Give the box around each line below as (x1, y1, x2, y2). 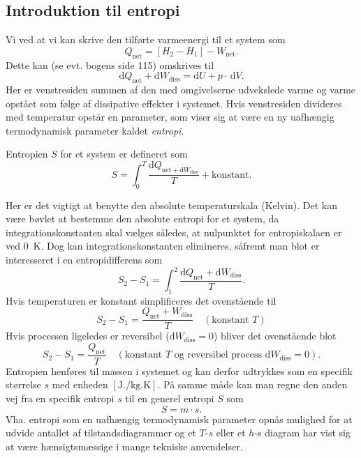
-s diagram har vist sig (254, 425, 351, 440)
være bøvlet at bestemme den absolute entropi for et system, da (6, 211, 279, 226)
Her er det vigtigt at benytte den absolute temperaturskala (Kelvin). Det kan (6, 197, 337, 212)
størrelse (6, 377, 41, 392)
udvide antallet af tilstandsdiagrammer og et (6, 425, 196, 440)
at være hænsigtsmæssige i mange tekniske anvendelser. (6, 438, 243, 453)
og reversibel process (174, 350, 262, 360)
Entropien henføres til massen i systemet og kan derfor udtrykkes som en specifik (6, 363, 353, 378)
